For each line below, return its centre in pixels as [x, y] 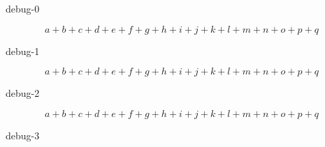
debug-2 [23, 93]
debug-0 [23, 8]
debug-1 [23, 51]
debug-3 [23, 135]
